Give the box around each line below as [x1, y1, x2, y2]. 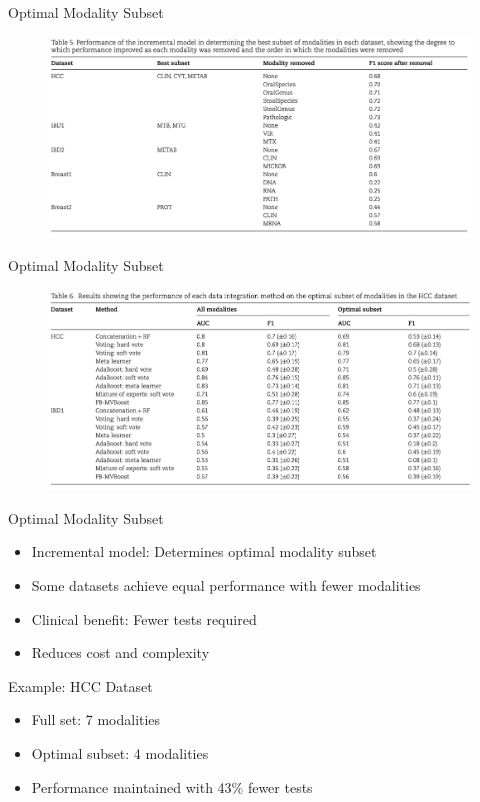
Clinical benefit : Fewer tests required [31, 608, 257, 629]
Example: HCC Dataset [8, 675, 153, 696]
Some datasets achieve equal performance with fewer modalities [31, 574, 421, 595]
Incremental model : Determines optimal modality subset [31, 541, 377, 562]
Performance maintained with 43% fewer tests [31, 776, 313, 797]
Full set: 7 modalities [31, 709, 161, 730]
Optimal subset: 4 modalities [31, 742, 209, 763]
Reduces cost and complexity [31, 642, 210, 663]
